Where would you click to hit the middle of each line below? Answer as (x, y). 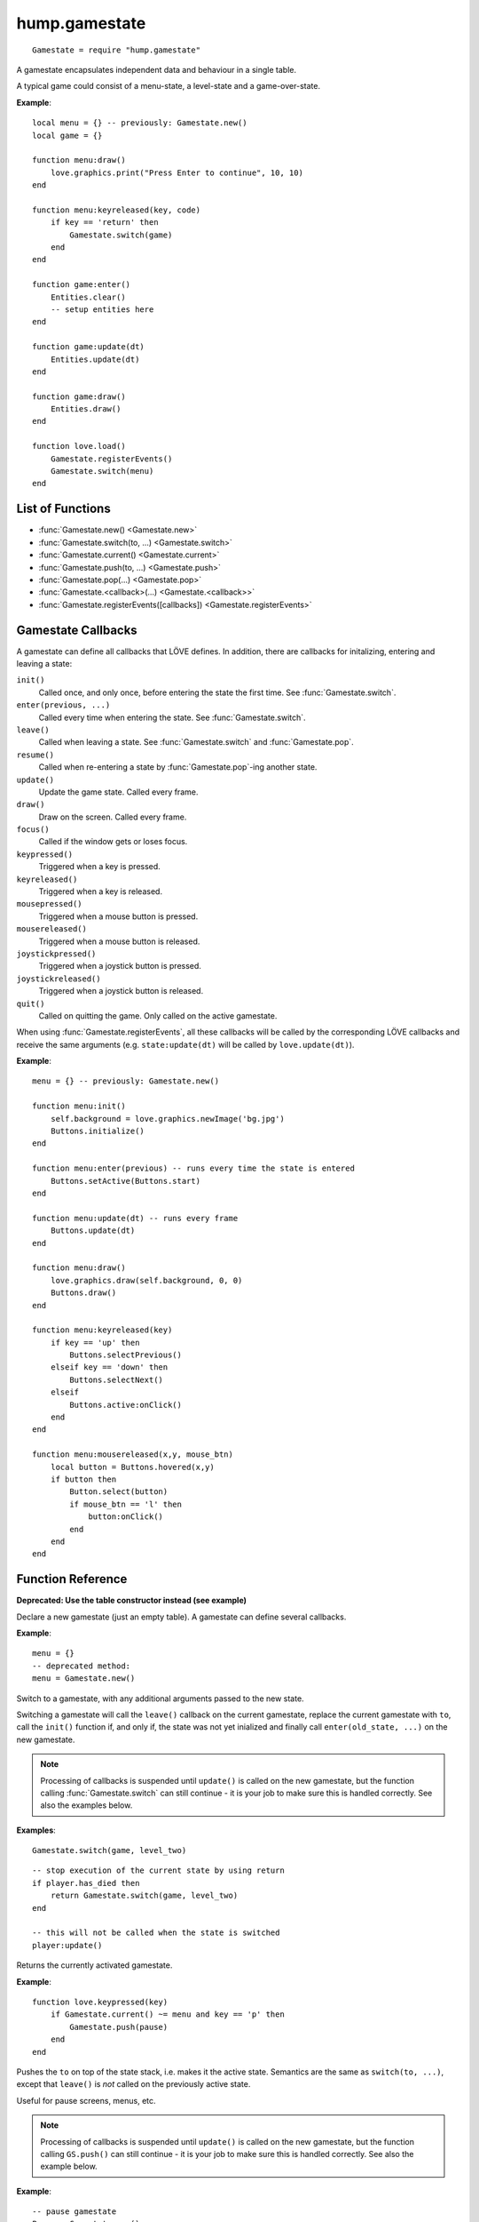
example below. (69, 2166)
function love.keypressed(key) (100, 2002)
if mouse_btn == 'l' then (126, 1504)
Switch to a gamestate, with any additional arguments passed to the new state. (161, 1698)
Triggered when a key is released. (101, 891)
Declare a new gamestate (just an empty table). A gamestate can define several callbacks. (181, 1617)
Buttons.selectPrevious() (126, 1355)
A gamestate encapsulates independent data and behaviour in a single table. (157, 69)
